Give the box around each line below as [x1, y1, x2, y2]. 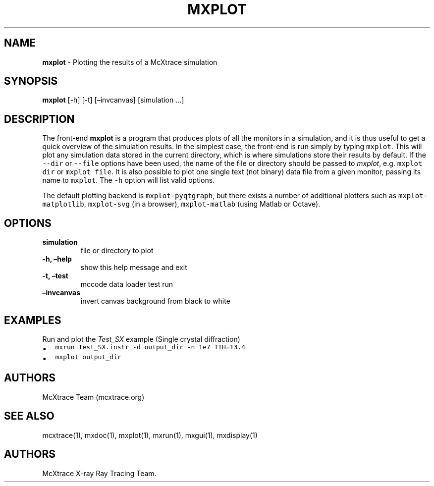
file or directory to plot [80, 246, 154, 255]
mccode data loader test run [80, 280, 173, 289]
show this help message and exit [80, 263, 187, 272]
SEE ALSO [4, 410, 54, 423]
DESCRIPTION [4, 112, 75, 125]
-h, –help [42, 255, 72, 264]
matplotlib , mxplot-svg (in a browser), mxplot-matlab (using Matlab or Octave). [42, 200, 321, 209]
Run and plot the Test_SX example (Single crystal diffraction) [42, 334, 240, 343]
